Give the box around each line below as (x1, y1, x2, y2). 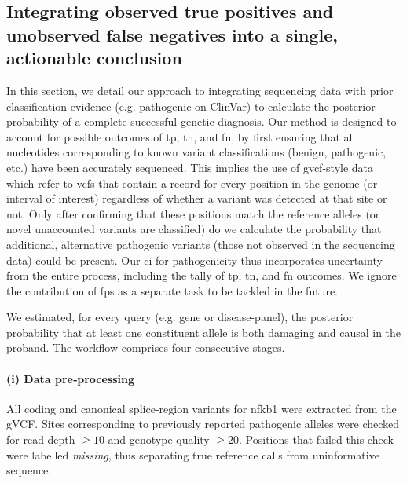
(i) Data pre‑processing (6, 370, 135, 386)
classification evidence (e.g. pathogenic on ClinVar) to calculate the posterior (6, 97, 376, 114)
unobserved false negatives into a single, (6, 22, 338, 46)
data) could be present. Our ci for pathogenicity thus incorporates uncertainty (6, 251, 383, 268)
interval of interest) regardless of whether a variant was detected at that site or (6, 190, 387, 207)
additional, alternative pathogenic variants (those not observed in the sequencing (6, 236, 395, 252)
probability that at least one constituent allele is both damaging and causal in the (6, 324, 401, 340)
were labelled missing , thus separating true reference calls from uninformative (6, 446, 379, 463)
